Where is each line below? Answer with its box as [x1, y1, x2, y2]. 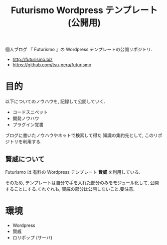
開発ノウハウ [12, 115, 39, 121]
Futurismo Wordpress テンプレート [11, 5, 158, 16]
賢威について [5, 155, 45, 163]
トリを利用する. [9, 139, 42, 145]
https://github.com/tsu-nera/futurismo [12, 62, 92, 68]
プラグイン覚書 [12, 121, 44, 128]
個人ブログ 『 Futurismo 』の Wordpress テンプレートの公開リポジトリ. [5, 46, 152, 53]
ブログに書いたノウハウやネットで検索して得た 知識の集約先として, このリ [5, 133, 158, 139]
